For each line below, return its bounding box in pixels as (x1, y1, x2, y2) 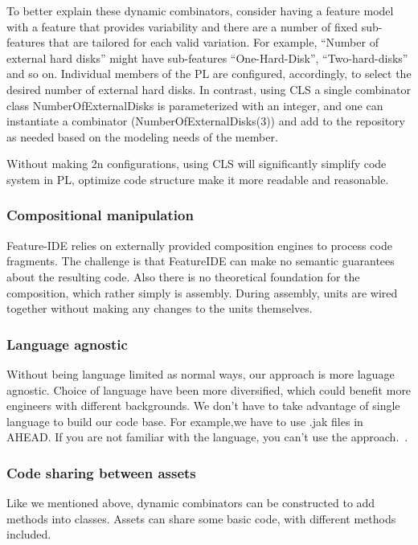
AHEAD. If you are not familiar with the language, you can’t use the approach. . (6, 428, 408, 445)
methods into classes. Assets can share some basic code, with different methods (6, 510, 396, 527)
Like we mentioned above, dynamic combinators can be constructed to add (6, 494, 375, 511)
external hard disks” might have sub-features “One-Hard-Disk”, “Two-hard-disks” (6, 49, 408, 66)
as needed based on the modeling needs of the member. (6, 128, 278, 145)
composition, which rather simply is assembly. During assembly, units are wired (6, 284, 398, 301)
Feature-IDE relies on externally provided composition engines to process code (6, 236, 392, 253)
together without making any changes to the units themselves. (6, 300, 313, 317)
